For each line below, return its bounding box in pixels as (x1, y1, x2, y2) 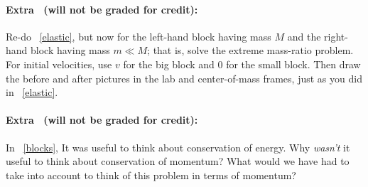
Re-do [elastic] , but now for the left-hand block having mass (6, 28, 271, 43)
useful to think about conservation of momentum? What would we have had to (6, 154, 350, 169)
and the (287, 28, 321, 43)
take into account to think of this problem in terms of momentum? (6, 167, 296, 182)
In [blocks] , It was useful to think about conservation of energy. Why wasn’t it (6, 139, 350, 154)
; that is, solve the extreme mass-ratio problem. (147, 43, 354, 58)
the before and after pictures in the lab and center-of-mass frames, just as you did (6, 70, 362, 85)
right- (324, 28, 348, 43)
